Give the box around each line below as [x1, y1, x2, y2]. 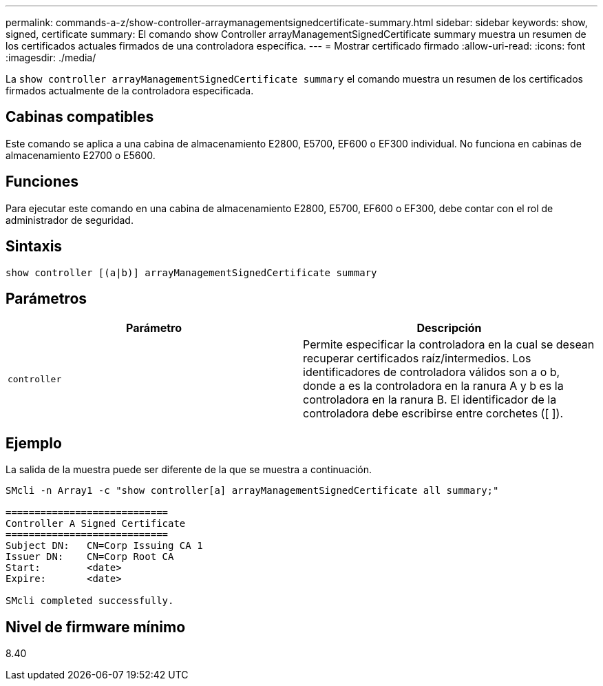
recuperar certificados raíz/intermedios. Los [303, 351, 531, 366]
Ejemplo [6, 434, 62, 452]
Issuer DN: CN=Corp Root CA [6, 551, 174, 563]
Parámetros [6, 289, 87, 307]
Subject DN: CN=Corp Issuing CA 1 [6, 540, 203, 552]
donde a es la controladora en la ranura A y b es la [303, 379, 564, 393]
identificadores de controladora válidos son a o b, [303, 365, 560, 380]
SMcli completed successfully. [6, 595, 174, 607]
